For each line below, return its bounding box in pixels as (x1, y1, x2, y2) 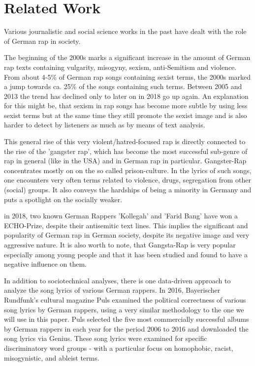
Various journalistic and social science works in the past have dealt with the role (4, 26, 247, 36)
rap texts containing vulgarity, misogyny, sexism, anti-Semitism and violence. (4, 61, 237, 72)
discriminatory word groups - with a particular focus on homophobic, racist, (4, 342, 233, 353)
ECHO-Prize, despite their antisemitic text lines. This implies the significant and (4, 220, 248, 230)
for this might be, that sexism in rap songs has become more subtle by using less (4, 100, 248, 111)
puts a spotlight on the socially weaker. (4, 194, 123, 204)
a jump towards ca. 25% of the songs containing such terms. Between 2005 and (4, 81, 242, 91)
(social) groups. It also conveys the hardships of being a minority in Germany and (4, 184, 252, 195)
